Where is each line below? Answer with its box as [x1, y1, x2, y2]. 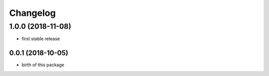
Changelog [9, 7, 56, 18]
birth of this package [21, 62, 65, 68]
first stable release [21, 36, 60, 42]
